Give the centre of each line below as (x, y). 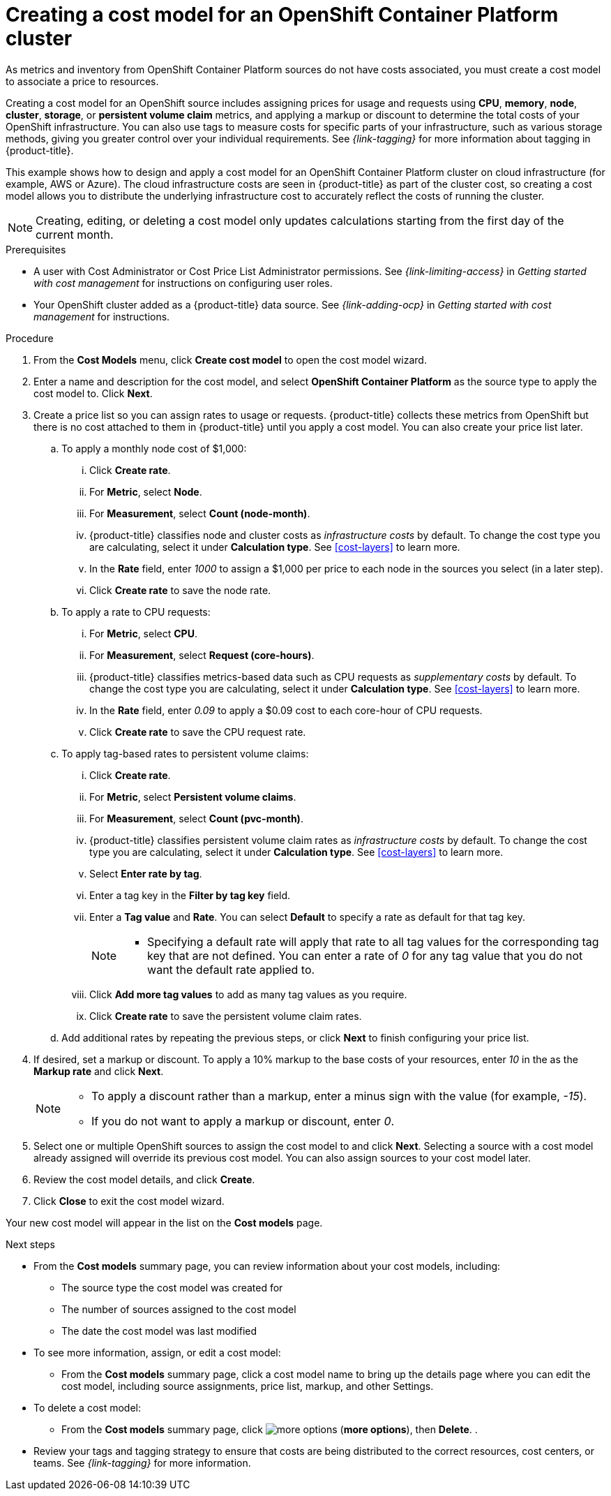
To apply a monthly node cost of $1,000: (154, 448)
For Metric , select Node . (146, 491)
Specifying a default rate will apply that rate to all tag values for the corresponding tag (373, 941)
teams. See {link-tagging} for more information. (142, 1462)
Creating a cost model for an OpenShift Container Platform (282, 15)
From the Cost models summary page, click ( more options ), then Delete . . (270, 1429)
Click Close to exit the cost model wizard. (129, 1201)
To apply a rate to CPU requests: (136, 612)
